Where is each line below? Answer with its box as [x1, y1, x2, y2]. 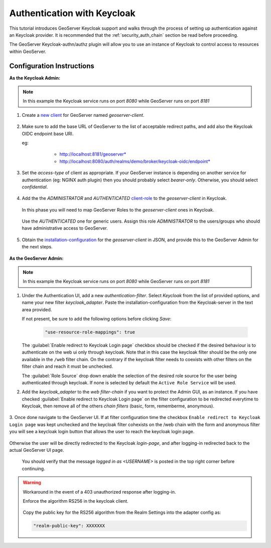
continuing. [22, 465, 45, 471]
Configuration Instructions [9, 61, 95, 70]
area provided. [22, 306, 52, 312]
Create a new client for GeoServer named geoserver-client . [22, 112, 145, 118]
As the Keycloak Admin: [9, 75, 60, 81]
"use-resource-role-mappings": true [45, 329, 135, 335]
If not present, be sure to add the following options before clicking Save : [22, 316, 172, 322]
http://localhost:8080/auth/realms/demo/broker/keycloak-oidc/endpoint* [59, 158, 210, 164]
